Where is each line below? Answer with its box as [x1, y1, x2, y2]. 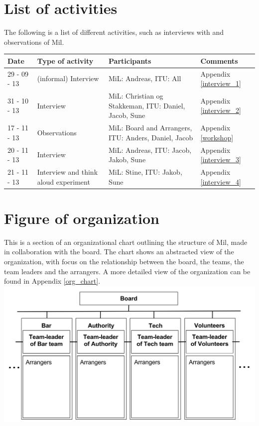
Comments [200, 55, 238, 66]
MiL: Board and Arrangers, [109, 122, 192, 133]
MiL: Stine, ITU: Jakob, [109, 167, 182, 177]
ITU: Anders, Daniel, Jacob [109, 132, 193, 142]
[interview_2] [200, 105, 241, 115]
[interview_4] [200, 176, 241, 187]
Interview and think [37, 167, 98, 177]
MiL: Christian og [109, 91, 163, 101]
